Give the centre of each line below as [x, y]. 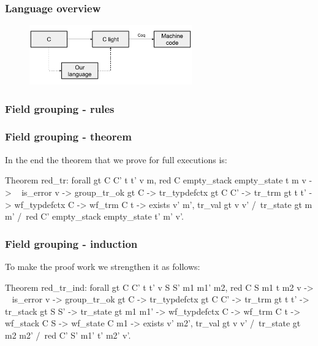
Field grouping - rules [60, 108]
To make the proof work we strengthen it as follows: [103, 266]
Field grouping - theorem [68, 136]
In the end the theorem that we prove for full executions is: [116, 159]
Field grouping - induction [71, 243]
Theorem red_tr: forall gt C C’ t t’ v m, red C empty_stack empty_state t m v [156, 180]
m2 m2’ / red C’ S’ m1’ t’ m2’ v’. [68, 335]
